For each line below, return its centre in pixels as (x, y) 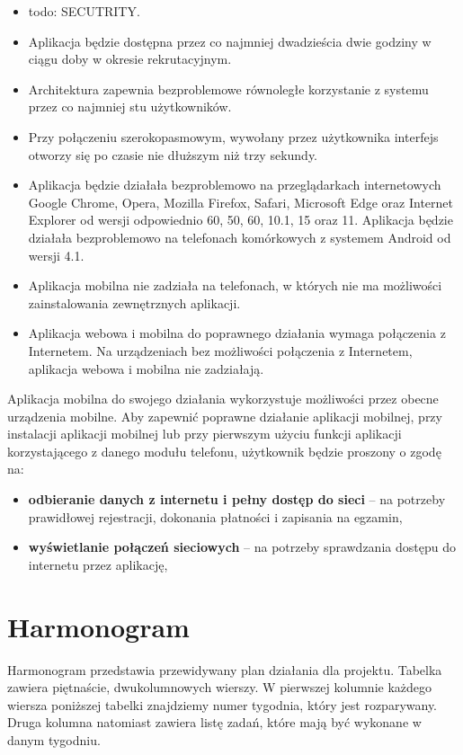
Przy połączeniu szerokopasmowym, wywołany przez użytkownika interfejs (233, 136)
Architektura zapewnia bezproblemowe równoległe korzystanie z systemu (228, 89)
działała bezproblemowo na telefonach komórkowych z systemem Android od (240, 237)
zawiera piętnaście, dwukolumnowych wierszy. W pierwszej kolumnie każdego (220, 687)
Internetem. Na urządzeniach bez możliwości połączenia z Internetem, (220, 350)
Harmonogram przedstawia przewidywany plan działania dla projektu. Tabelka (225, 669)
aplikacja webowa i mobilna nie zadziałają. (146, 368)
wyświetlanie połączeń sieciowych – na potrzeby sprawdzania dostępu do (242, 547)
